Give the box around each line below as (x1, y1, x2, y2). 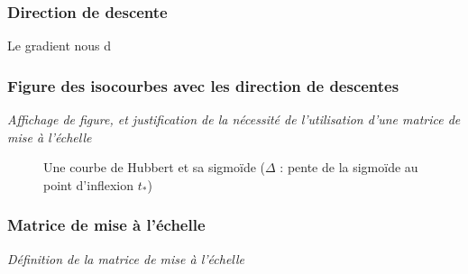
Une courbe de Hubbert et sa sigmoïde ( (43, 158, 265, 177)
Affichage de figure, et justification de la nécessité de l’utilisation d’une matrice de (7, 110, 461, 129)
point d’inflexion (43, 175, 133, 194)
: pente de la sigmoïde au (280, 158, 418, 177)
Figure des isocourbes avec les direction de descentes (7, 74, 399, 96)
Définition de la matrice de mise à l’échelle (7, 249, 245, 268)
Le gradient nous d (7, 36, 112, 55)
